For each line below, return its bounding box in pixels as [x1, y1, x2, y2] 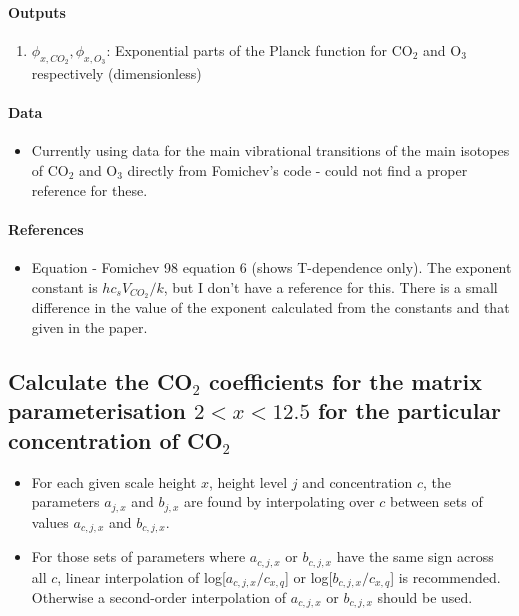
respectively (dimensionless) [31, 63, 202, 83]
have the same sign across [336, 546, 494, 567]
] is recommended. [390, 566, 501, 587]
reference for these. [31, 179, 148, 200]
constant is [31, 276, 98, 297]
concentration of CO [8, 424, 223, 455]
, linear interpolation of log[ [57, 566, 226, 587]
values [31, 511, 69, 532]
